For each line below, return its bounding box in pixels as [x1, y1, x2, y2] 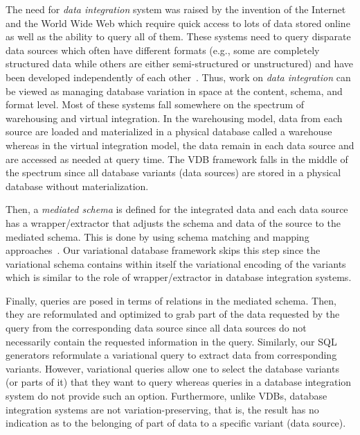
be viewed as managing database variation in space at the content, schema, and [6, 83, 343, 98]
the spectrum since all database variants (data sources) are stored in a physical [6, 165, 341, 180]
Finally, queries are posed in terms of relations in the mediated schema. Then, [6, 293, 336, 307]
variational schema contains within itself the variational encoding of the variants [6, 256, 346, 271]
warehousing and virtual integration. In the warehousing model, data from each [6, 110, 343, 125]
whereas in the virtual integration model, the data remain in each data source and [6, 137, 354, 152]
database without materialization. [6, 178, 149, 193]
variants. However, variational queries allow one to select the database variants [6, 361, 339, 375]
